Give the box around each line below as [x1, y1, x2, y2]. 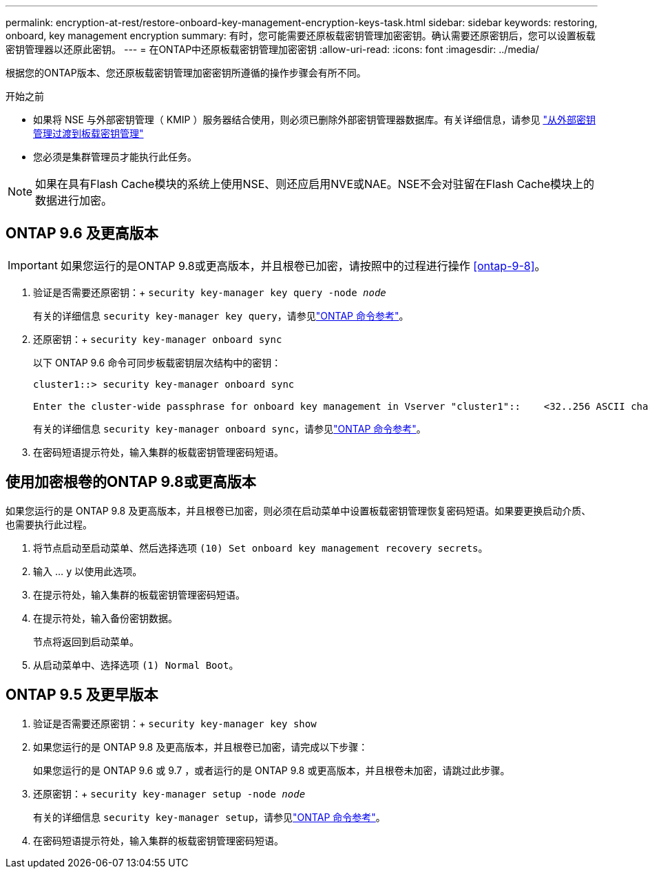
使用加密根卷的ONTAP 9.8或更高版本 [6, 473, 256, 491]
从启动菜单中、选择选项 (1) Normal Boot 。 [33, 658, 239, 671]
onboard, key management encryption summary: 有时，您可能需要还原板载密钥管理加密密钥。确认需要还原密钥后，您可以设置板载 [6, 30, 596, 41]
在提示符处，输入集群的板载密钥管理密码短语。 [33, 588, 245, 601]
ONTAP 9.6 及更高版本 [6, 225, 158, 242]
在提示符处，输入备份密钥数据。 [33, 612, 178, 624]
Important [8, 258, 58, 272]
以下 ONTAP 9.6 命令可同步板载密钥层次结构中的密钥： [33, 356, 282, 368]
